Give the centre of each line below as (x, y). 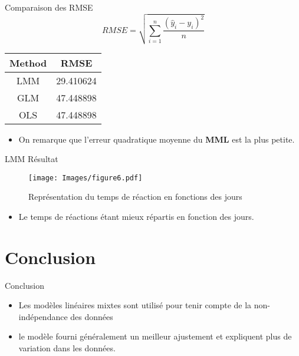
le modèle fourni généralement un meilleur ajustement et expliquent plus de (155, 336)
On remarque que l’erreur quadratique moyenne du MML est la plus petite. (157, 139)
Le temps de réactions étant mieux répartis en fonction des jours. (136, 216)
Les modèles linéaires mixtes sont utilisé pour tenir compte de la (135, 305)
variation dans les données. (67, 348)
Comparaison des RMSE (49, 7)
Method (28, 62)
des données (92, 316)
